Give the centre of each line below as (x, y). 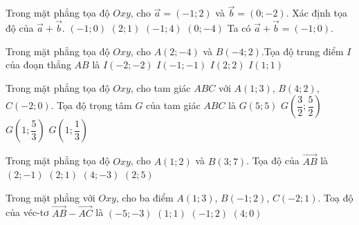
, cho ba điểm (145, 197)
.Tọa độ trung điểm (302, 51)
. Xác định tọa (316, 13)
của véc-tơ (27, 212)
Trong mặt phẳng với (50, 197)
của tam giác (173, 105)
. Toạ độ (335, 197)
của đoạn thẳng (38, 65)
